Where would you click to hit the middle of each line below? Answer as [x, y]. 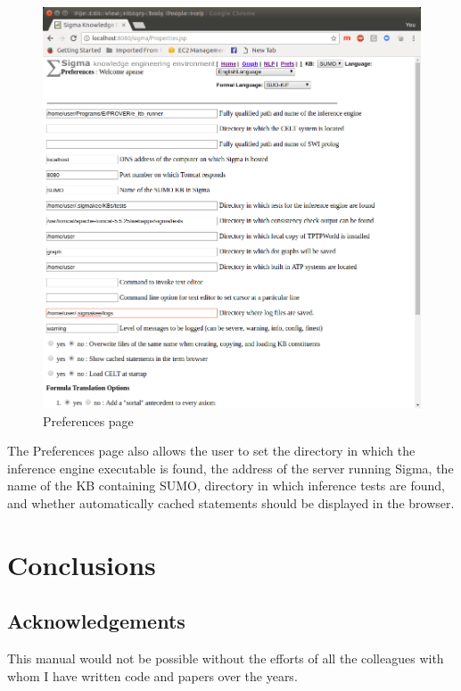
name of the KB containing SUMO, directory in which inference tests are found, [226, 485]
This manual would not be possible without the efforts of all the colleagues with [226, 658]
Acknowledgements [96, 621]
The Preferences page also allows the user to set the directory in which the [211, 451]
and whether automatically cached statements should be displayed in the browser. [231, 503]
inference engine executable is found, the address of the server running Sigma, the [230, 468]
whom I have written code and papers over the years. [152, 675]
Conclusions [82, 564]
